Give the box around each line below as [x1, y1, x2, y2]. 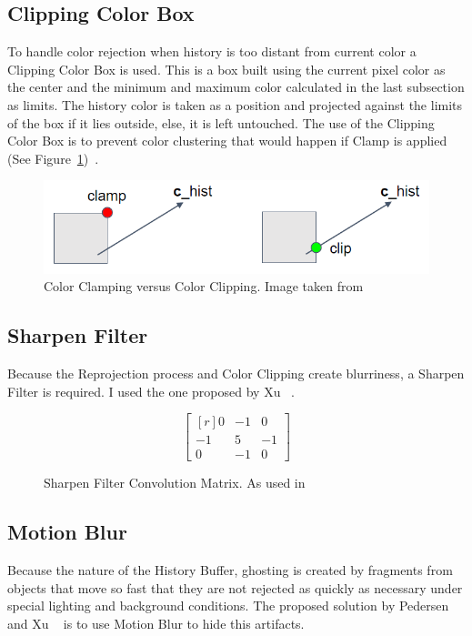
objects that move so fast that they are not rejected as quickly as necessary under [7, 578, 463, 597]
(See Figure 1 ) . [7, 148, 99, 167]
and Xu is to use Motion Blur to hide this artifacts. [7, 613, 305, 632]
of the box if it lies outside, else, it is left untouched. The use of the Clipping [7, 113, 435, 132]
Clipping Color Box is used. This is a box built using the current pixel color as [7, 59, 446, 78]
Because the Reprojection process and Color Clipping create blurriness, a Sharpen [7, 364, 465, 382]
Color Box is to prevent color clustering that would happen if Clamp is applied [7, 131, 447, 150]
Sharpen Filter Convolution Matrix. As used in [44, 473, 306, 492]
